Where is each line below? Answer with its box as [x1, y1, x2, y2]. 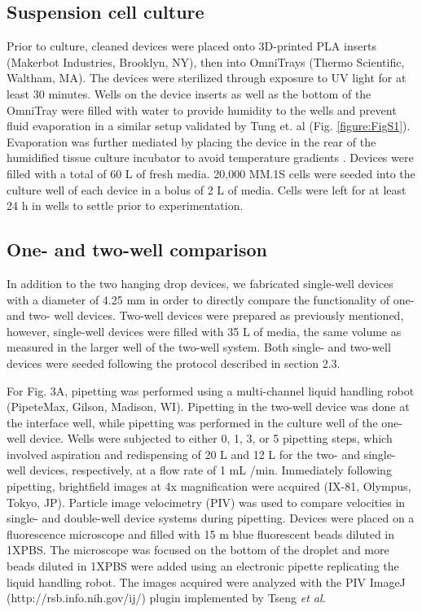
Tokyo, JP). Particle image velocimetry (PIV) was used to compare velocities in [7, 493, 406, 510]
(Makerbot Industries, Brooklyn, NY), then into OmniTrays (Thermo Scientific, [7, 53, 405, 70]
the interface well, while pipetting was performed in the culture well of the [7, 413, 378, 431]
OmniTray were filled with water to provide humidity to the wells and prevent [7, 101, 397, 118]
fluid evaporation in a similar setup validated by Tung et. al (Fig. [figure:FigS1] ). [7, 117, 411, 134]
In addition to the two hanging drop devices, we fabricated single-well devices [7, 274, 393, 291]
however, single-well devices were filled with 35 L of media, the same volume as [7, 322, 402, 339]
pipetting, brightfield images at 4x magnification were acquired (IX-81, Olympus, [7, 478, 411, 495]
